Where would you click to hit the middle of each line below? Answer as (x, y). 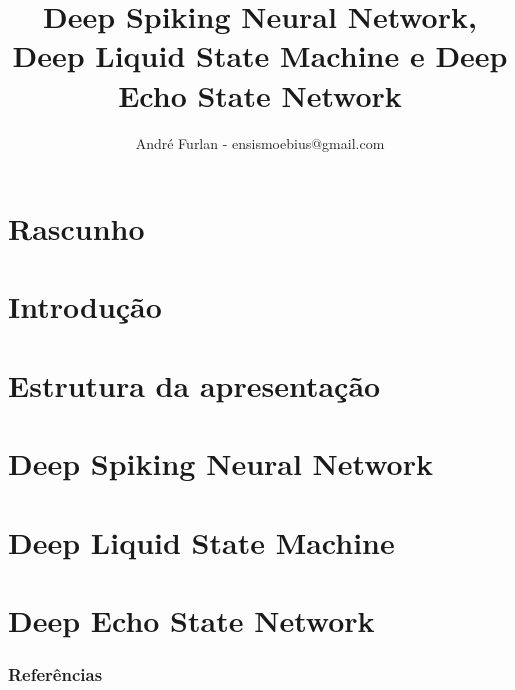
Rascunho (76, 228)
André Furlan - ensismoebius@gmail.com (260, 142)
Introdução (85, 306)
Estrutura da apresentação (194, 384)
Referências (55, 674)
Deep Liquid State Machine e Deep (260, 55)
